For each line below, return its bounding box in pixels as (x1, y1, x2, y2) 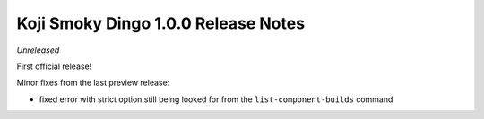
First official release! (16, 61, 92, 72)
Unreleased (16, 45, 60, 55)
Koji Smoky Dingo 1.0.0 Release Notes (16, 13, 305, 33)
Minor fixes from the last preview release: (16, 77, 170, 89)
